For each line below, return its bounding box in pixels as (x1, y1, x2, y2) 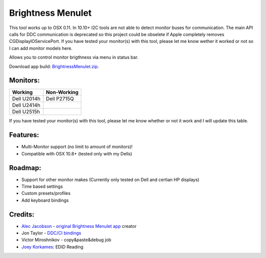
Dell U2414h (12, 102, 40, 109)
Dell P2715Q (46, 95, 74, 102)
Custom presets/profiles (21, 190, 71, 196)
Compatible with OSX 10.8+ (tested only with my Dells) (21, 150, 133, 156)
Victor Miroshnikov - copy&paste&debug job (21, 237, 112, 243)
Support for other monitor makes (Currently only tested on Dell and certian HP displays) (21, 177, 199, 183)
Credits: (9, 210, 34, 219)
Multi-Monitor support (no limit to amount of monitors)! (21, 144, 133, 150)
